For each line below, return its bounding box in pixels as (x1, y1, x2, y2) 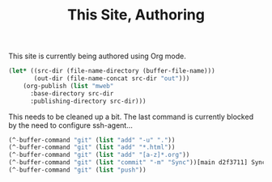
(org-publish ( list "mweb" (23, 82, 114, 90)
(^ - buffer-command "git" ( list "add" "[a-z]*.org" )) (8, 151, 190, 159)
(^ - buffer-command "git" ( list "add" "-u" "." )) (8, 136, 176, 144)
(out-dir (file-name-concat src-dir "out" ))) (33, 74, 190, 83)
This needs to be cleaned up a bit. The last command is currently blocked (8, 112, 253, 121)
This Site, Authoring (67, 6, 205, 24)
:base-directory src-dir (29, 89, 114, 98)
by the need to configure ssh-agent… (8, 120, 134, 130)
